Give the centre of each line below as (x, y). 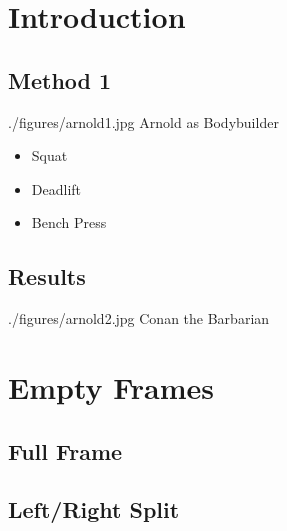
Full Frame (65, 450)
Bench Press (69, 222)
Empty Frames (111, 386)
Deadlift (56, 188)
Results (47, 276)
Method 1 (60, 79)
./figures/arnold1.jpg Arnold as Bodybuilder (143, 121)
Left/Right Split (94, 509)
